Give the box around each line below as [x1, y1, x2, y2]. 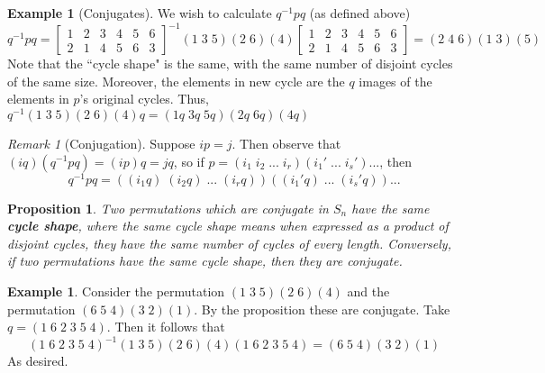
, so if [173, 151, 204, 170]
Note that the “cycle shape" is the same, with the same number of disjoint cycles [7, 54, 453, 73]
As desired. [7, 351, 68, 370]
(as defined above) [309, 4, 411, 22]
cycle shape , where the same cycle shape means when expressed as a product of [7, 216, 449, 235]
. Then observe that [232, 133, 341, 152]
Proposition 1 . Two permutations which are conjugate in [7, 198, 329, 217]
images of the [359, 71, 432, 90]
